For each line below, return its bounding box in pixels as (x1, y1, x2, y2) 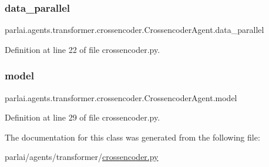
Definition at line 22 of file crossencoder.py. (5, 43, 160, 55)
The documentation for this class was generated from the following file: (5, 131, 260, 143)
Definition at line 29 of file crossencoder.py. (5, 111, 160, 123)
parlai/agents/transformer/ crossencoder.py (5, 151, 159, 163)
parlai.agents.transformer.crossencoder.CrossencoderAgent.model (5, 91, 237, 103)
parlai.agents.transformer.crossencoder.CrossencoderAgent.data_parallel (5, 24, 264, 36)
